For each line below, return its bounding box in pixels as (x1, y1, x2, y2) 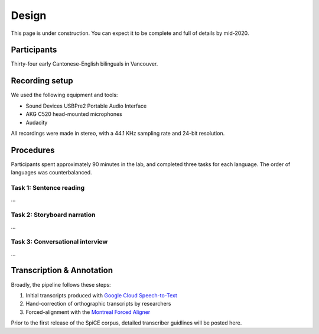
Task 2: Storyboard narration (11, 210, 96, 219)
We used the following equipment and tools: (11, 92, 118, 99)
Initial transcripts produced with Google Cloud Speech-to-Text (25, 291, 177, 299)
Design (11, 9, 47, 22)
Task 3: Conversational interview (11, 238, 108, 246)
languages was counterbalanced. (11, 169, 92, 176)
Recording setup (11, 76, 73, 86)
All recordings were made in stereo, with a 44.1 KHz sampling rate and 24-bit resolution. (11, 129, 225, 137)
